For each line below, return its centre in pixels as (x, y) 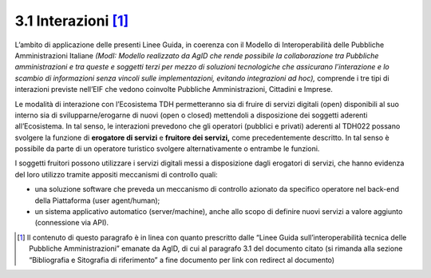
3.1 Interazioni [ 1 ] (72, 21)
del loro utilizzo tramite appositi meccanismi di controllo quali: (117, 174)
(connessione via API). (72, 223)
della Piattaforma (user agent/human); (97, 201)
